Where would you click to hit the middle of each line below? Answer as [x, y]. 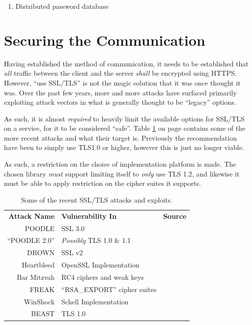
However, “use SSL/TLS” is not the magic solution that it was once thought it [122, 82]
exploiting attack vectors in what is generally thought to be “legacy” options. [120, 102]
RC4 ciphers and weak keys [103, 277]
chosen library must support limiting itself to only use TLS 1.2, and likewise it [122, 173]
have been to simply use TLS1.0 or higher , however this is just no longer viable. [124, 147]
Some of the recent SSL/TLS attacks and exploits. [97, 199]
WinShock [39, 301]
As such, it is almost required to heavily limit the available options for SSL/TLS [124, 118]
